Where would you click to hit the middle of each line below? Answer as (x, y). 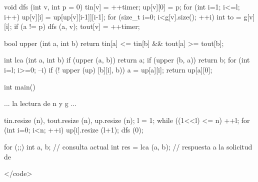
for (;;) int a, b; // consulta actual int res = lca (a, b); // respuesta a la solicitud (128, 146)
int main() (20, 86)
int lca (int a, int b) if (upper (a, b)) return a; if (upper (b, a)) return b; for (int (127, 60)
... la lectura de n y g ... (40, 103)
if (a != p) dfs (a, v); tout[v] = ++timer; (77, 26)
